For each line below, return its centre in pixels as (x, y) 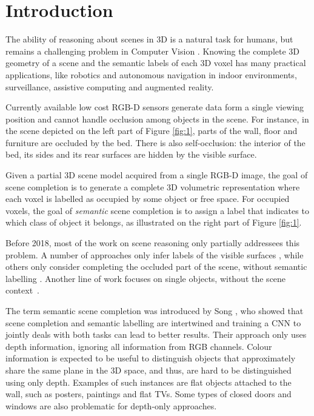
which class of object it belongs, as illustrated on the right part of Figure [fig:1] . (154, 222)
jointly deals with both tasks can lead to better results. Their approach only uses (156, 334)
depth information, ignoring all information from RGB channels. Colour (139, 346)
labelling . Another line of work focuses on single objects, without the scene (146, 278)
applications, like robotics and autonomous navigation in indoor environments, (151, 74)
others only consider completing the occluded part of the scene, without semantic (156, 267)
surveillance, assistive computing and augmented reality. (110, 86)
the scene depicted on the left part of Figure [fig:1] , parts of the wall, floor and (152, 131)
